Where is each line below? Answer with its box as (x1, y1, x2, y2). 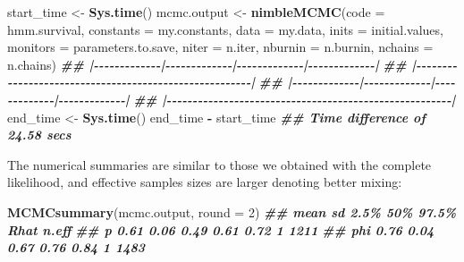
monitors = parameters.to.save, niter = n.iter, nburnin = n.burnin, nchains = (7, 38, 434, 56)
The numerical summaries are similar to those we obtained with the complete (7, 155, 432, 173)
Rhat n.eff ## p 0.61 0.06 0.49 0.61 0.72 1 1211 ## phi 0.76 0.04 (7, 220, 434, 239)
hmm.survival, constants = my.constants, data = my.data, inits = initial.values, (7, 20, 443, 38)
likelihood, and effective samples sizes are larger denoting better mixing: (7, 173, 402, 191)
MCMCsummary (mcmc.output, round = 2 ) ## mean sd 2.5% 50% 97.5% (7, 202, 457, 221)
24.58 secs (7, 125, 72, 144)
